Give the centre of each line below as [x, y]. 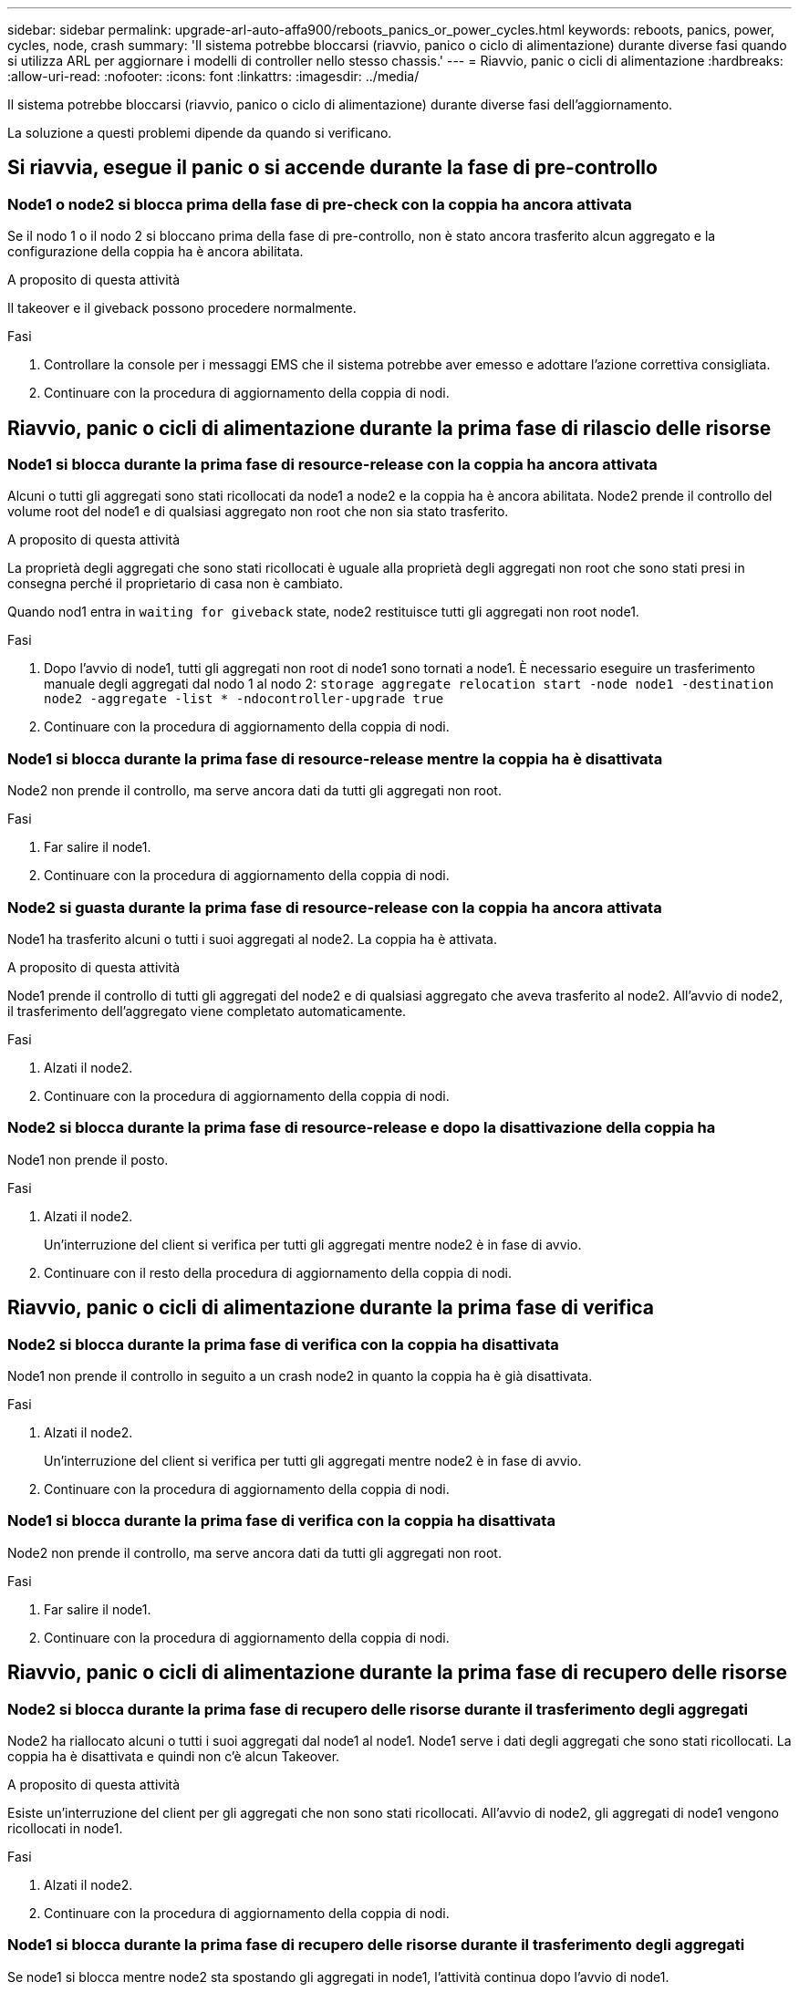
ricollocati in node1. [65, 1828]
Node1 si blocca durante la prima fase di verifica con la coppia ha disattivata [281, 1521]
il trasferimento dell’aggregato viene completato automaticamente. [207, 1011]
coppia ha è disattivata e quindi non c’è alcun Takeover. [174, 1756]
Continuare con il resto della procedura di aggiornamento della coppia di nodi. [278, 1272]
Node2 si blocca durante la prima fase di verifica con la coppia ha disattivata [283, 1344]
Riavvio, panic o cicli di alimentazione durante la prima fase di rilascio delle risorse [389, 428]
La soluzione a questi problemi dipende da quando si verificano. [200, 133]
